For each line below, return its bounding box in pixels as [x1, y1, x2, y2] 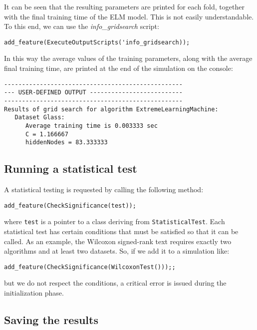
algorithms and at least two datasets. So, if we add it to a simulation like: [4, 246, 230, 256]
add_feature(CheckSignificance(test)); [4, 202, 136, 209]
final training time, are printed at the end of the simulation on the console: [4, 63, 233, 73]
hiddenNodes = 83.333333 [25, 139, 108, 146]
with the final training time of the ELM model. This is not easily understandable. [4, 11, 254, 21]
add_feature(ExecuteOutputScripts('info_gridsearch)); [4, 38, 190, 46]
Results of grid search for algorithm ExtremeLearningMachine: [4, 105, 219, 113]
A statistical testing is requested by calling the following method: [4, 184, 204, 195]
